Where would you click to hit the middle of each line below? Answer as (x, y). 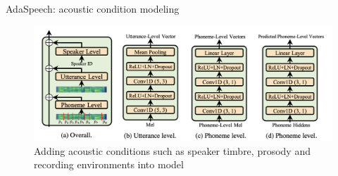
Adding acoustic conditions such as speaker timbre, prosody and (172, 150)
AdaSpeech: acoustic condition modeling (93, 8)
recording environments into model (109, 164)
